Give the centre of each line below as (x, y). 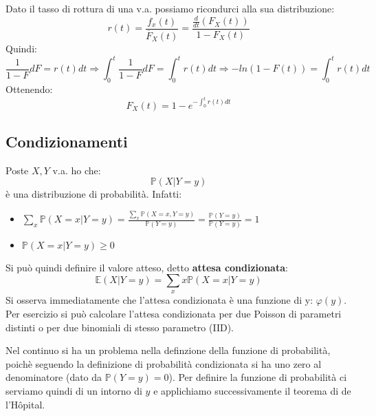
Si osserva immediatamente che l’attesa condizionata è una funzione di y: (159, 300)
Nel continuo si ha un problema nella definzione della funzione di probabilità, (168, 350)
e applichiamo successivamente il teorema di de (252, 391)
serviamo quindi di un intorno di (74, 391)
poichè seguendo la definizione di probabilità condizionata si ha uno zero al (164, 363)
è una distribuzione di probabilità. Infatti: (94, 194)
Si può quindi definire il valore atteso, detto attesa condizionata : (147, 267)
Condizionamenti (67, 141)
